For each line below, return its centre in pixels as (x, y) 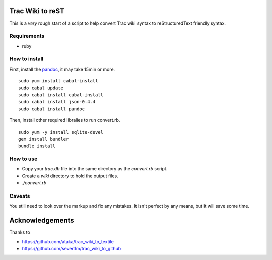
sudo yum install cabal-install (58, 81)
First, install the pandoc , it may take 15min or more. (62, 69)
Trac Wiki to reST (37, 11)
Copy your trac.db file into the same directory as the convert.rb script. (95, 169)
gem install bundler (44, 139)
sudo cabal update (41, 88)
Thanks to (20, 232)
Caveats (20, 196)
